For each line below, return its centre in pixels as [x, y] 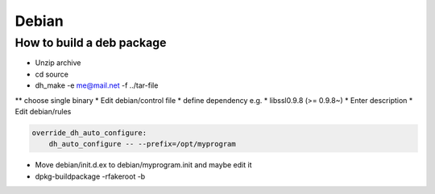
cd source [52, 74]
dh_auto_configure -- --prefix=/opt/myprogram [143, 144]
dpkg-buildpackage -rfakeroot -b [90, 176]
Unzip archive [58, 63]
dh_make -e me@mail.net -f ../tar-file [97, 85]
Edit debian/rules [43, 111]
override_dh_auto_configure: [89, 132]
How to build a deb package [91, 43]
